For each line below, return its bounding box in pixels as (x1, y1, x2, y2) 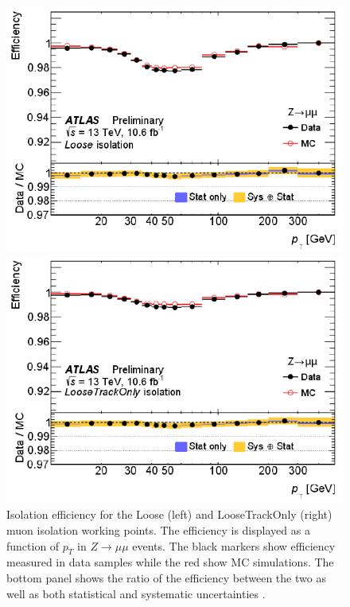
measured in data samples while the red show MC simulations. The (6, 554, 334, 570)
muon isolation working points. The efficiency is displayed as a (6, 522, 310, 539)
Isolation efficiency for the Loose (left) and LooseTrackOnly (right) (6, 506, 332, 523)
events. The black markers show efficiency (132, 537, 336, 554)
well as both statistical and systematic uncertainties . (6, 585, 266, 601)
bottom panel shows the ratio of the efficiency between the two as (6, 570, 326, 586)
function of (6, 537, 60, 554)
